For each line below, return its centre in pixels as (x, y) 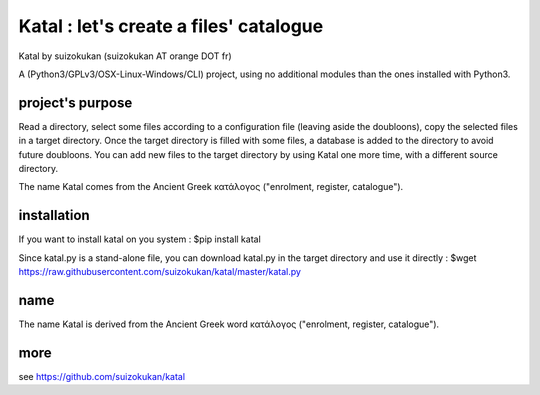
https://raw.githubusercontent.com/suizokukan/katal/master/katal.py (160, 272)
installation (54, 215)
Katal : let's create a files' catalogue (171, 26)
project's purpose (75, 102)
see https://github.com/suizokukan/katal (101, 376)
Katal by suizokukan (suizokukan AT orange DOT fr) (125, 56)
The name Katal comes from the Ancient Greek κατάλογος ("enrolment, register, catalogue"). (211, 187)
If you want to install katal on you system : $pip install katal (140, 239)
